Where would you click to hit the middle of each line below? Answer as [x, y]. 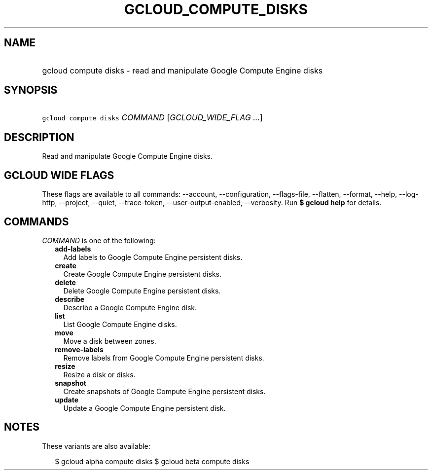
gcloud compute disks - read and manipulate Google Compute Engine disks [182, 70]
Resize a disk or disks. [99, 374]
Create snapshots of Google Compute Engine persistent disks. [164, 391]
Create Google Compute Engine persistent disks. [143, 274]
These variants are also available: [96, 446]
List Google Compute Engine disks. [120, 324]
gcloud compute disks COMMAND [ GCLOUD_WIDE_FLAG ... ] [152, 118]
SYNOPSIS [31, 90]
